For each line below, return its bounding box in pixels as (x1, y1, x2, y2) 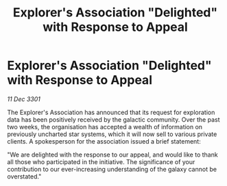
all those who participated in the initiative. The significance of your (7, 157, 195, 165)
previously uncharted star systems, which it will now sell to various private (7, 130, 217, 138)
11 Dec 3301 (7, 94, 41, 103)
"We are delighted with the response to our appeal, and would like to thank (7, 150, 218, 159)
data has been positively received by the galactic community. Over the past (7, 115, 220, 124)
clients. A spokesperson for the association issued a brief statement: (7, 137, 201, 145)
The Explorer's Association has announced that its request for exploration (7, 108, 215, 116)
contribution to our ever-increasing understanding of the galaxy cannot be (7, 165, 217, 173)
